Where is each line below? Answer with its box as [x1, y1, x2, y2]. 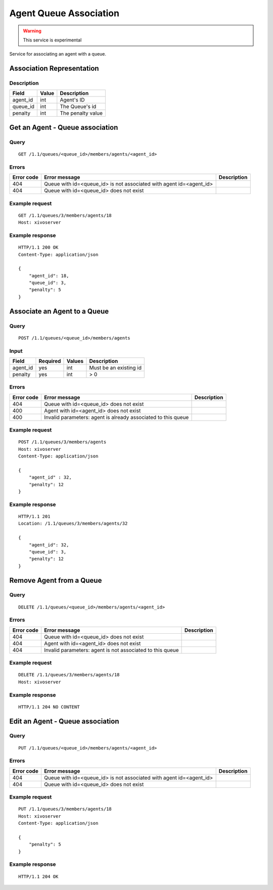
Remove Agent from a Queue [9, 576, 102, 585]
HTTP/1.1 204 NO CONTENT [18, 704, 80, 710]
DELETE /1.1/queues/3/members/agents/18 [18, 672, 120, 678]
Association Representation [9, 64, 99, 73]
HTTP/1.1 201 [18, 513, 51, 519]
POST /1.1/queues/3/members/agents [18, 439, 107, 445]
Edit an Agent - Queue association [9, 717, 119, 725]
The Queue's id [60, 103, 97, 110]
